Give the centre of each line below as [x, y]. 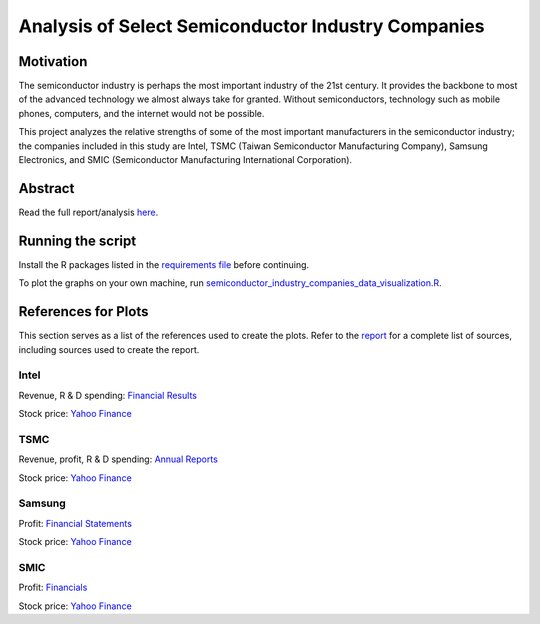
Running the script [77, 240]
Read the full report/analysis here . [88, 212]
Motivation [53, 61]
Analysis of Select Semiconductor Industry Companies [251, 26]
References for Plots [83, 311]
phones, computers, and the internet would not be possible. [141, 113]
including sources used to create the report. [109, 349]
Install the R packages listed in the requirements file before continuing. [164, 264]
